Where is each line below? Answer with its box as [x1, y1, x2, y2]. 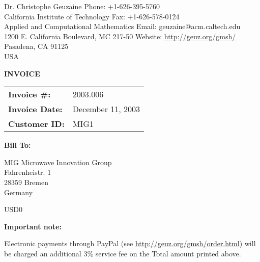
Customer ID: [8, 118, 65, 130]
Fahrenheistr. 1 [4, 167, 51, 177]
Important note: [4, 221, 62, 231]
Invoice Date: [8, 103, 63, 115]
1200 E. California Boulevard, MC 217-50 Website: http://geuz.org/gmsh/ [4, 31, 236, 41]
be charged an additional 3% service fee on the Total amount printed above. [4, 248, 241, 258]
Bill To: [4, 140, 31, 150]
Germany [4, 187, 33, 197]
